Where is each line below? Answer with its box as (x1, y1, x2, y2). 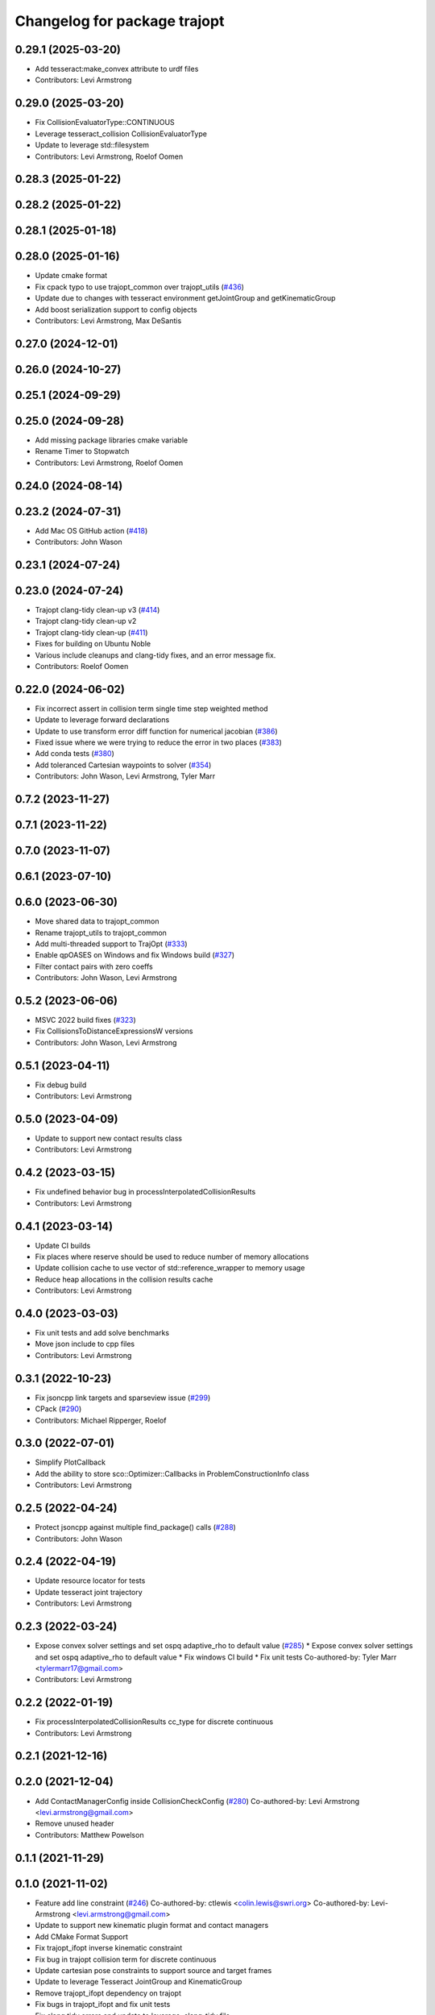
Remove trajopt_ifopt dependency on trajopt (35, 1988, 181, 1998)
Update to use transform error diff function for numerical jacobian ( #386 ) (35, 726, 278, 736)
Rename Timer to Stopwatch (35, 447, 130, 456)
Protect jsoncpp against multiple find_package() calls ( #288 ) (35, 1523, 237, 1532)
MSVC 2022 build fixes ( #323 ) (35, 1016, 136, 1025)
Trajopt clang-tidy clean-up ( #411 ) (35, 627, 148, 637)
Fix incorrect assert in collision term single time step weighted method (35, 704, 269, 713)
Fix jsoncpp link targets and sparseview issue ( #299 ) (35, 1393, 211, 1402)
